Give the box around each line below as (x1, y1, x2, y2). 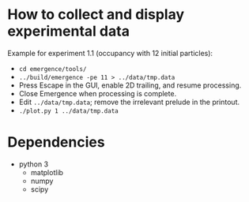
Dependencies (7, 133, 105, 151)
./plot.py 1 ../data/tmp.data (18, 107, 119, 115)
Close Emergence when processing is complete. (18, 88, 177, 98)
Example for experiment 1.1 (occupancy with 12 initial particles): (7, 48, 213, 58)
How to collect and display (7, 6, 185, 24)
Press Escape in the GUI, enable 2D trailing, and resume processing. (18, 80, 242, 90)
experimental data (7, 22, 130, 40)
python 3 (18, 159, 49, 169)
